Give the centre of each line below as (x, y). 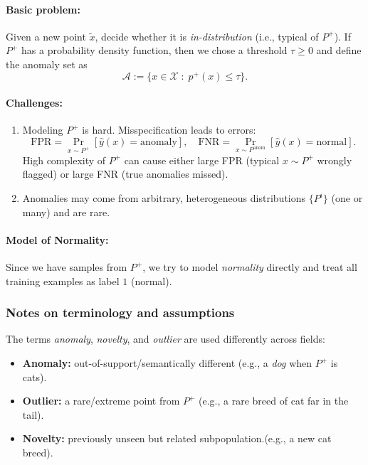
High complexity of (64, 160)
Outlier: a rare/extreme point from (101, 401)
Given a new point (46, 36)
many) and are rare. (66, 212)
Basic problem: (43, 9)
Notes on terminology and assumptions (120, 312)
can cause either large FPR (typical (202, 160)
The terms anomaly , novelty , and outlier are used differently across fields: (165, 339)
